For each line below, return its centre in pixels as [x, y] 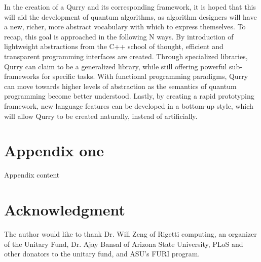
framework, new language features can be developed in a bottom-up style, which [129, 105]
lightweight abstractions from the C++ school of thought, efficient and [114, 46]
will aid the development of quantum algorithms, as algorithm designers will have [130, 16]
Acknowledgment [65, 210]
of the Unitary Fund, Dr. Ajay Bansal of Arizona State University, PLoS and [124, 244]
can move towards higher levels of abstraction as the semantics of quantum [120, 86]
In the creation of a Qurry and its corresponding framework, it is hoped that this [130, 7]
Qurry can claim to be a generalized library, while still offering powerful [116, 66]
